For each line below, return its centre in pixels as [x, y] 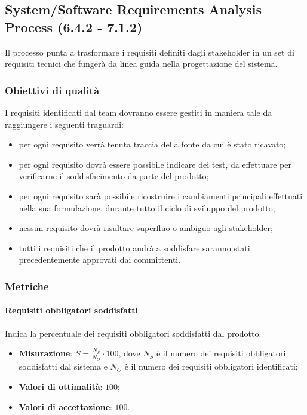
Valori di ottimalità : [61, 386]
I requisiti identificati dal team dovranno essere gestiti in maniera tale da [139, 112]
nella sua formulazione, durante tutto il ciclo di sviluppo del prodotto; [147, 207]
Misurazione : [46, 353]
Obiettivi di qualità [52, 90]
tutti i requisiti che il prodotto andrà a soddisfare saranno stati [134, 248]
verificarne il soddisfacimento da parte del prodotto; [114, 176]
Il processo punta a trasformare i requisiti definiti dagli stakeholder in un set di [150, 52]
